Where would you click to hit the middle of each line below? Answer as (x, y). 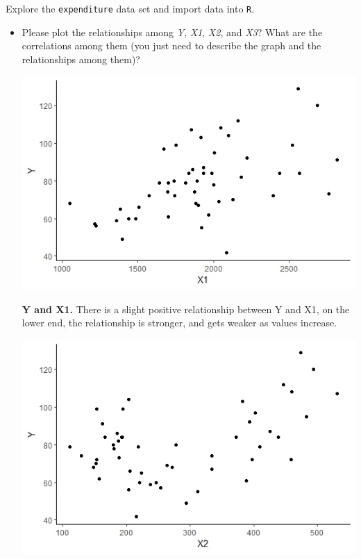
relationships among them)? (81, 59)
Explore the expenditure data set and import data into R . (130, 8)
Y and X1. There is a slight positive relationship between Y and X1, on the (186, 309)
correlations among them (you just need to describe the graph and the (171, 45)
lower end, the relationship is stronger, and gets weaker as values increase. (179, 323)
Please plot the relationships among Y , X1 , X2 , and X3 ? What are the (172, 32)
